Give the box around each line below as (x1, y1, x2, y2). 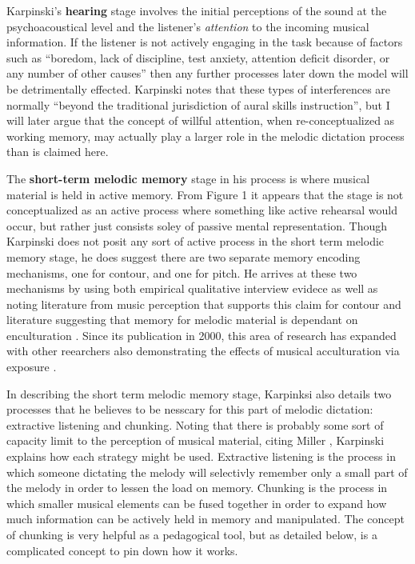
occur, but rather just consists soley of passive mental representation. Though (6, 217, 388, 234)
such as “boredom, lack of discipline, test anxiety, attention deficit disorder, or (6, 49, 390, 66)
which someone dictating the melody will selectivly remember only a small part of (6, 463, 408, 480)
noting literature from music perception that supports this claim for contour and (6, 295, 401, 312)
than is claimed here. (6, 143, 109, 160)
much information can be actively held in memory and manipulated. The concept (6, 510, 405, 527)
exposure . (6, 358, 57, 375)
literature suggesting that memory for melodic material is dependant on (6, 311, 358, 328)
